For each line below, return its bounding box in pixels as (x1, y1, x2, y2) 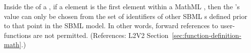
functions (4, 30, 31, 40)
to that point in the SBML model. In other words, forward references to (4, 20, 218, 31)
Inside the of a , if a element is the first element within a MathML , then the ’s (4, 1, 240, 11)
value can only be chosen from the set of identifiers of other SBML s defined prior (4, 11, 248, 21)
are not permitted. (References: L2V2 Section (33, 30, 169, 40)
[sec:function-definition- (172, 30, 242, 40)
